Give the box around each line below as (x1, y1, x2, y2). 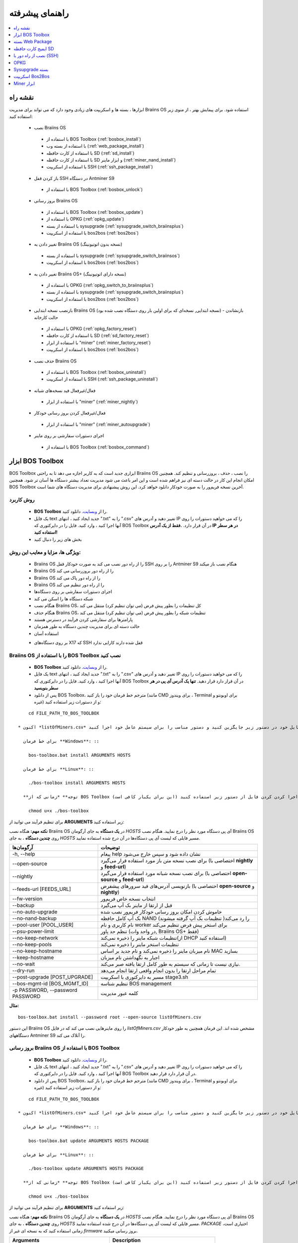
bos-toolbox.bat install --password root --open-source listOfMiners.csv (18, 1014, 202, 1020)
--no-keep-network (12, 935, 58, 942)
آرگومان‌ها (12, 844, 33, 851)
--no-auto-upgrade (12, 908, 58, 915)
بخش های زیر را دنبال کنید (34, 536, 82, 542)
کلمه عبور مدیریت (100, 990, 139, 997)
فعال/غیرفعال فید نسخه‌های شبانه (34, 387, 96, 393)
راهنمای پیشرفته (9, 7, 69, 18)
